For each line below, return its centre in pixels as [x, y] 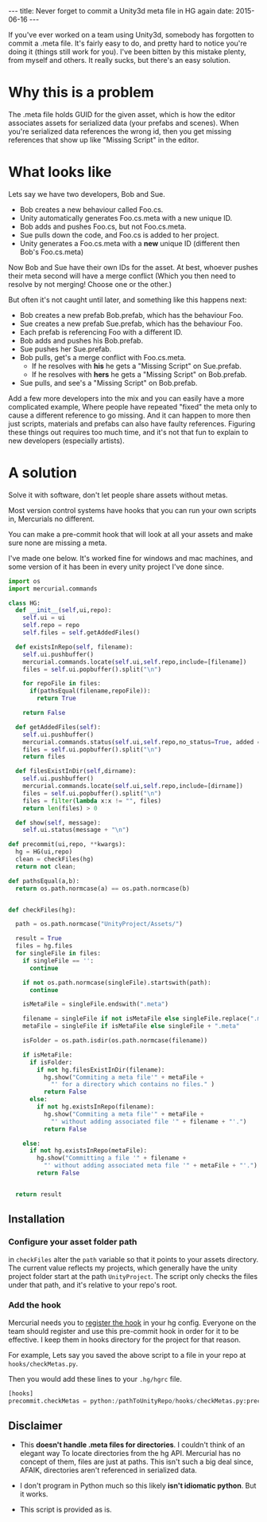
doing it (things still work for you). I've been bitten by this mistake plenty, [127, 52]
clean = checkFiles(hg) [54, 859]
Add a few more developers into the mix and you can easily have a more [126, 398]
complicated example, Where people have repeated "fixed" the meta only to [133, 406]
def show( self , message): [58, 822]
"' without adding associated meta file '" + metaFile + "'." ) [151, 1166]
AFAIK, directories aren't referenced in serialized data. [108, 1470]
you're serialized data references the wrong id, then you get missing [120, 131]
